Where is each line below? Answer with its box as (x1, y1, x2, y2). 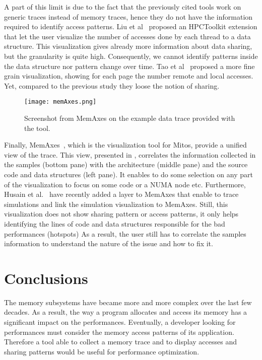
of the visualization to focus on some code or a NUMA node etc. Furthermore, (4, 179, 246, 189)
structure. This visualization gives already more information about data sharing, (4, 41, 252, 51)
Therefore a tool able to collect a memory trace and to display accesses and (4, 336, 237, 347)
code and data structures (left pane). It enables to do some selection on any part (4, 169, 253, 179)
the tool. (24, 122, 50, 133)
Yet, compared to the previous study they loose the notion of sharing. (4, 80, 220, 91)
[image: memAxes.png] (24, 98, 97, 106)
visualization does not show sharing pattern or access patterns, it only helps (4, 208, 239, 219)
